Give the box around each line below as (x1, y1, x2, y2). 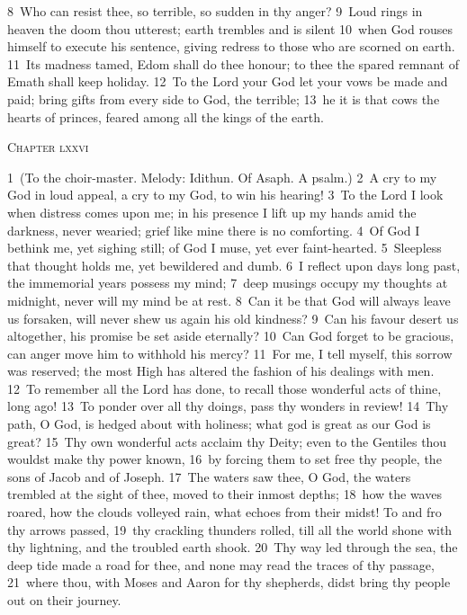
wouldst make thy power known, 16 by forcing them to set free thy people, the (7, 450, 442, 468)
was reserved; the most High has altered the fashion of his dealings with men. (7, 361, 435, 380)
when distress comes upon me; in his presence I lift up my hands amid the (7, 202, 417, 221)
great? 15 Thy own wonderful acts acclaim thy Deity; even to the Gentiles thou (7, 432, 447, 450)
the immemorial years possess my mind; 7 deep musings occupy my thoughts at (7, 273, 448, 292)
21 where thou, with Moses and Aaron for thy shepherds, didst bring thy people (7, 573, 451, 592)
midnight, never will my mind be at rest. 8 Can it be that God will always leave (7, 290, 451, 309)
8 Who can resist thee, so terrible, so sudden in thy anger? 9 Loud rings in (7, 2, 423, 20)
